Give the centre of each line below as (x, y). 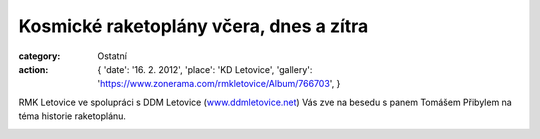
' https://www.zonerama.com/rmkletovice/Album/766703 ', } (219, 84)
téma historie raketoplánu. (72, 116)
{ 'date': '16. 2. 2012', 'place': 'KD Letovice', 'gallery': (205, 69)
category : (39, 56)
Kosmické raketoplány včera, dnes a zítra (193, 26)
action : (33, 69)
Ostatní (112, 56)
